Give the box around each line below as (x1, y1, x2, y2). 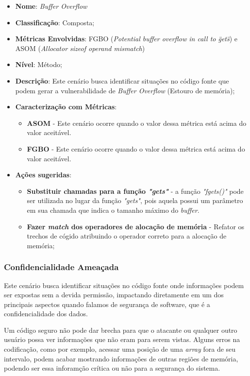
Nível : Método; (15, 59, 62, 69)
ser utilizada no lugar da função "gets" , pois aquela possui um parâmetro (27, 195, 243, 205)
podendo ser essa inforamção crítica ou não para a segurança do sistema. (4, 363, 220, 373)
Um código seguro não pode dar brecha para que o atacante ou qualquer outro (4, 325, 237, 335)
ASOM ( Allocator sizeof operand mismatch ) (15, 43, 145, 53)
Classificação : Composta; (15, 17, 95, 27)
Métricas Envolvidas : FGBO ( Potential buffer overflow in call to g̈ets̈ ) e (15, 34, 238, 44)
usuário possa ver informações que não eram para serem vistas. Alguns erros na (4, 334, 240, 344)
